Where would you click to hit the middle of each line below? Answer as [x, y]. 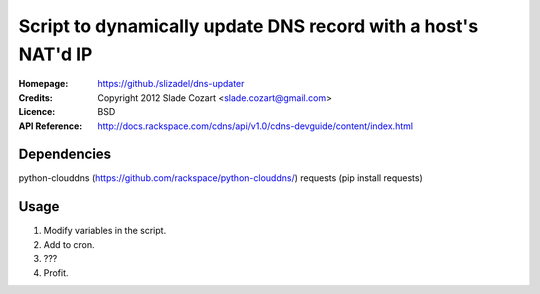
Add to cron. [69, 244]
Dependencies [65, 154]
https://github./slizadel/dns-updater [171, 84]
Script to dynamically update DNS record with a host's [248, 26]
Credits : [36, 97]
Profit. [56, 272]
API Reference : [50, 126]
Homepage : [43, 84]
